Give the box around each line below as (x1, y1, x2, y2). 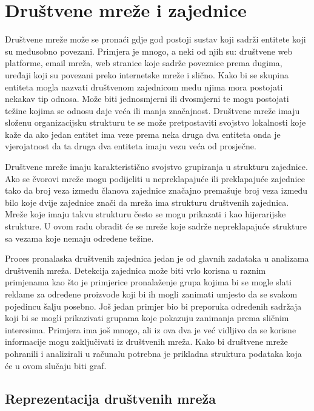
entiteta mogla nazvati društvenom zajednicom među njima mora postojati (5, 80, 283, 93)
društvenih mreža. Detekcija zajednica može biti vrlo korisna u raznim (5, 263, 266, 276)
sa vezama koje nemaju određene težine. (5, 231, 154, 244)
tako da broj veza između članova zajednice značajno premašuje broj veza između (5, 184, 308, 197)
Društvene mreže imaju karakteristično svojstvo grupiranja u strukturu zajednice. (5, 160, 308, 173)
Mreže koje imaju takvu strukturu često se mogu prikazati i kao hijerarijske (5, 208, 286, 220)
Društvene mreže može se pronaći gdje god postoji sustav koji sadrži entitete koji (5, 33, 306, 46)
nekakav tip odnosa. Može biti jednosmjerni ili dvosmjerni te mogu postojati (5, 92, 289, 105)
